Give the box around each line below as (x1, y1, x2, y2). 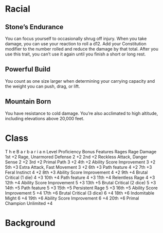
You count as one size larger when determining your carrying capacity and (5, 78, 155, 84)
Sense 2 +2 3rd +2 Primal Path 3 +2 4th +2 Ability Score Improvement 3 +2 (5, 159, 156, 165)
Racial (5, 3, 31, 15)
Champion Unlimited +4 (5, 200, 53, 206)
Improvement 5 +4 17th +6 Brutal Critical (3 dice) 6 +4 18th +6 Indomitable (5, 190, 155, 196)
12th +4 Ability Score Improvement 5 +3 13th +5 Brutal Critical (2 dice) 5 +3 (5, 179, 156, 185)
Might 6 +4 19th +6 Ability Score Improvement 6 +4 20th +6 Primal (5, 195, 140, 201)
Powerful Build (5, 65, 51, 73)
